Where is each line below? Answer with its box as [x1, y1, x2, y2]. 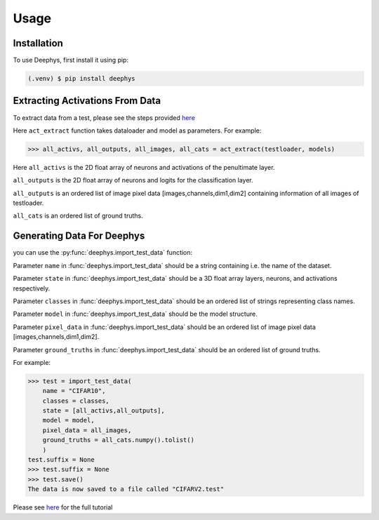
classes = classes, [42, 396, 110, 405]
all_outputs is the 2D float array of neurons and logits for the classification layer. [13, 176, 254, 185]
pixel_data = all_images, [42, 426, 132, 434]
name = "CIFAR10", [42, 387, 106, 395]
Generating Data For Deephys [13, 230, 145, 242]
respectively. [13, 284, 51, 293]
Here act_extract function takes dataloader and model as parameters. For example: [13, 126, 262, 135]
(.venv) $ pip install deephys [27, 74, 136, 83]
